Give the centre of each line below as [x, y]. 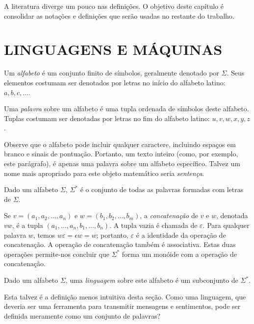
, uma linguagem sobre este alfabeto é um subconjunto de [152, 280]
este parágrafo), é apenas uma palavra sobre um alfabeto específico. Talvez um [122, 163]
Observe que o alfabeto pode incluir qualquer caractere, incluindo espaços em [120, 144]
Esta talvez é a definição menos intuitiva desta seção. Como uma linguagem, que [125, 296]
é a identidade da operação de [181, 235]
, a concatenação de [169, 215]
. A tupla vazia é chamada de [153, 225]
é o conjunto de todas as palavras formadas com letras [162, 189]
